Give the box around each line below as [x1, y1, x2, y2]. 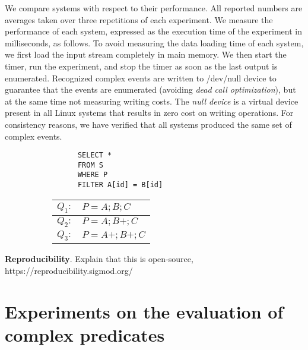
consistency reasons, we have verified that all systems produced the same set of [5, 118, 292, 130]
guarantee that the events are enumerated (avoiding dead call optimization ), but [5, 83, 296, 96]
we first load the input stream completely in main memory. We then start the [5, 48, 287, 61]
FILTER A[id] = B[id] [77, 181, 163, 190]
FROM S [77, 160, 103, 169]
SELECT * [77, 151, 112, 160]
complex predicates [5, 322, 165, 346]
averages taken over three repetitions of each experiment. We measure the [5, 13, 273, 26]
